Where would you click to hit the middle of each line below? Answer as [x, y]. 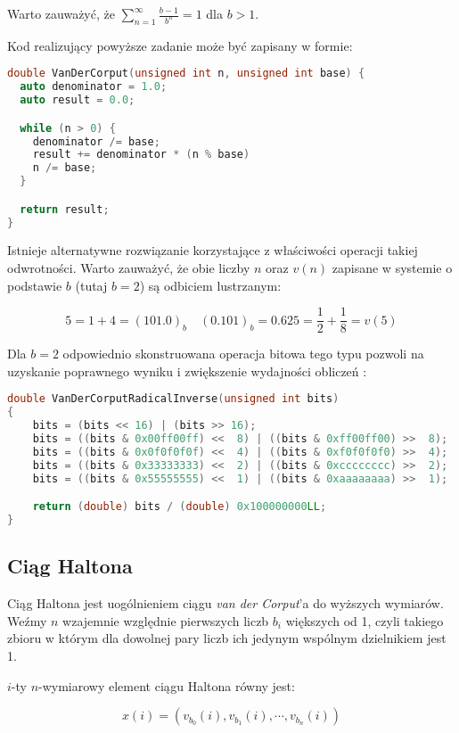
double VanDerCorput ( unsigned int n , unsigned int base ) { [186, 74]
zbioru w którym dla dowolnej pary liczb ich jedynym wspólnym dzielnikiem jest [227, 638]
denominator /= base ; [96, 141]
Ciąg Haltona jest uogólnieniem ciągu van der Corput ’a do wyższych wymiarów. [225, 603]
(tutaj [91, 285]
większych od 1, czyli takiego [365, 620]
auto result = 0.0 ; [78, 100]
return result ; [65, 209]
